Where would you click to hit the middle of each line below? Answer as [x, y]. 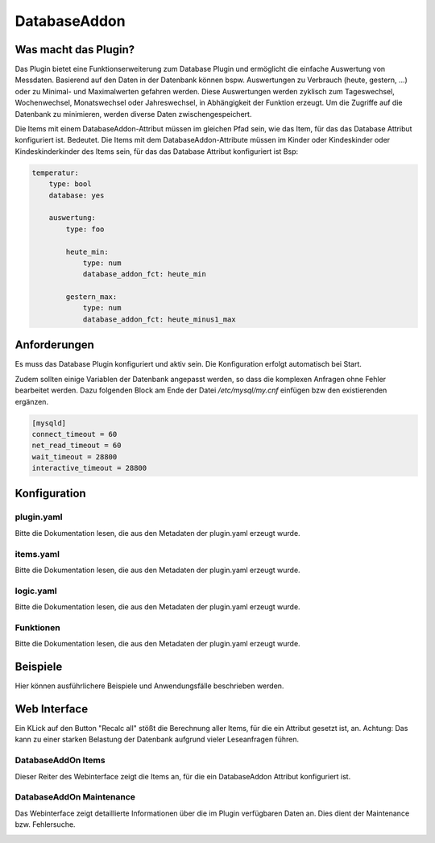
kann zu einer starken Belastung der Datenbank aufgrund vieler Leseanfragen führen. [157, 739]
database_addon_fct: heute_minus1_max [159, 319]
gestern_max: [91, 297]
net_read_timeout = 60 [77, 446]
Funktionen [37, 627]
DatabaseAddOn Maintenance [75, 797]
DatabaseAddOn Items [60, 760]
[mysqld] [49, 423]
